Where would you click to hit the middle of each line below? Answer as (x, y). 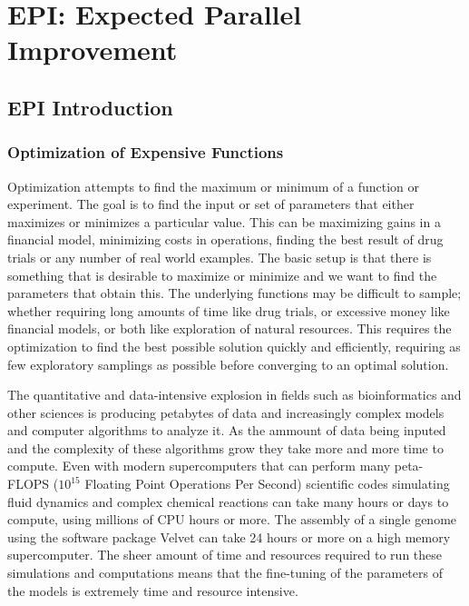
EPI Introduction (90, 107)
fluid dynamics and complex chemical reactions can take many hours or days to (228, 501)
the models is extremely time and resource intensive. (153, 590)
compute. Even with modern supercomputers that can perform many (199, 466)
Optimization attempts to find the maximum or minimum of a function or (214, 186)
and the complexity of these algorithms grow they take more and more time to (225, 447)
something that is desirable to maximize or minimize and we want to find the (222, 275)
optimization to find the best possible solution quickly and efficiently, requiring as (234, 346)
